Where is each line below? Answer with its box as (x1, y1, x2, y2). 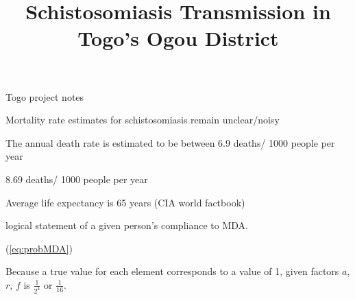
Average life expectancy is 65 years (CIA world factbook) (5, 195, 245, 209)
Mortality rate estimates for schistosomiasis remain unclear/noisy (5, 112, 280, 127)
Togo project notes (5, 89, 84, 104)
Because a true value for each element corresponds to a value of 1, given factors (5, 264, 339, 278)
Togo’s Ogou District (77, 24, 279, 52)
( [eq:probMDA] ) (5, 241, 73, 255)
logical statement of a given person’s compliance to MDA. (5, 218, 248, 232)
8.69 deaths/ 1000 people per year (5, 171, 148, 186)
